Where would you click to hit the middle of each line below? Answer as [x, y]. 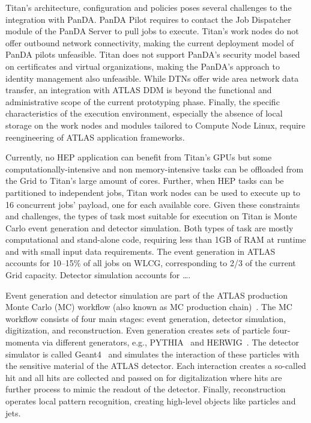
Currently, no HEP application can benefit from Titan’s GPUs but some [139, 157]
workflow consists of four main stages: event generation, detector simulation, [146, 318]
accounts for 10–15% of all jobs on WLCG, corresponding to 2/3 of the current [151, 263]
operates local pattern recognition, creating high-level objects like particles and [151, 401]
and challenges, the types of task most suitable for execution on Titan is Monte [151, 216]
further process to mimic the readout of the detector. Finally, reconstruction [146, 389]
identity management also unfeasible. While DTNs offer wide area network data [152, 78]
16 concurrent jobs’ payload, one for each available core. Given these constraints [153, 204]
